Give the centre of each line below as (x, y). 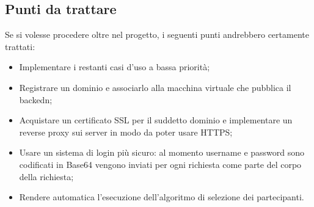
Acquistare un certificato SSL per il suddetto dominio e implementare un (156, 120)
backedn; (36, 99)
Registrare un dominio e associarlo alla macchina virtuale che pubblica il (155, 87)
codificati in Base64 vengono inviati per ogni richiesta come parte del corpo (160, 164)
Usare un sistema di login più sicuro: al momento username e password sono (162, 152)
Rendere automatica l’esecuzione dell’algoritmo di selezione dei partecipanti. (162, 197)
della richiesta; (46, 176)
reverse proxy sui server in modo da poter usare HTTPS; (126, 132)
